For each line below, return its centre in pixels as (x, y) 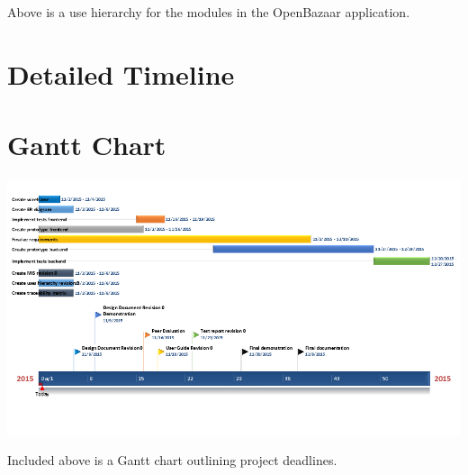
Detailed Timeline (121, 73)
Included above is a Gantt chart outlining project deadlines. (172, 460)
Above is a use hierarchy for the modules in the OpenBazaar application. (209, 12)
